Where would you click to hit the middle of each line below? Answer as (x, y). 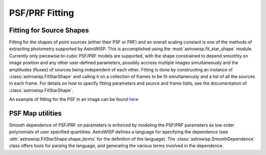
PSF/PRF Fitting (42, 13)
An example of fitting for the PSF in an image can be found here (74, 99)
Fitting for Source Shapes (49, 30)
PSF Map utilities (35, 113)
